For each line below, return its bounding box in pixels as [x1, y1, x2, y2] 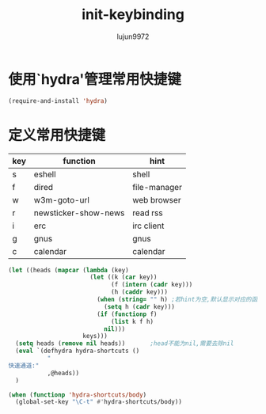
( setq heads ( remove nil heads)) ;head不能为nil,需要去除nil [15, 340, 234, 348]
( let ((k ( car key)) [89, 273, 158, 282]
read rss [131, 207, 164, 218]
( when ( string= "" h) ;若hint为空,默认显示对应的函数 [96, 295, 264, 303]
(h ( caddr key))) [110, 288, 169, 296]
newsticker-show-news [33, 207, 125, 218]
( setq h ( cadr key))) [104, 302, 176, 310]
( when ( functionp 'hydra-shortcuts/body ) [8, 390, 147, 399]
